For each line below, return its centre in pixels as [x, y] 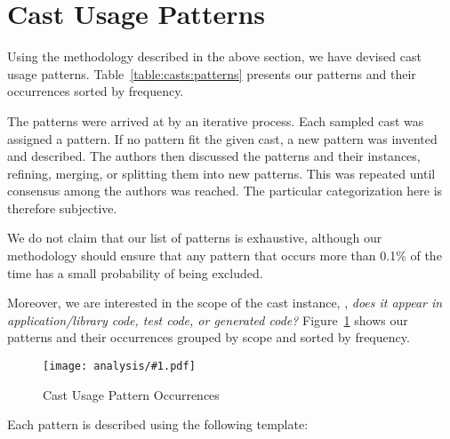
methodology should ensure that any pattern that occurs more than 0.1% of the [225, 255]
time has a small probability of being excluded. [135, 272]
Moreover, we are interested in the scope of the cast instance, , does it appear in [225, 303]
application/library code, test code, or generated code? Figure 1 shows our [208, 319]
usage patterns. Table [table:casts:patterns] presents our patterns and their [212, 73]
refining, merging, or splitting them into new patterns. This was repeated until [221, 173]
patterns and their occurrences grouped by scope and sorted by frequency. [209, 337]
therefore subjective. [62, 208]
